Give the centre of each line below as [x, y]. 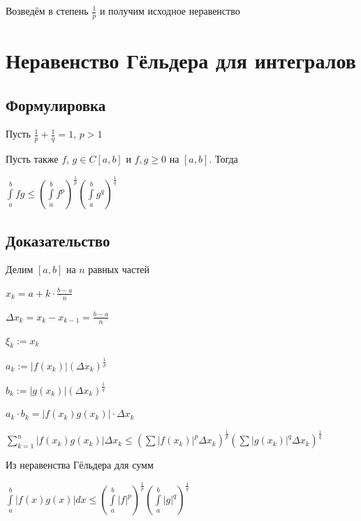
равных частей [119, 269]
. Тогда [223, 159]
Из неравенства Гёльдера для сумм [80, 465]
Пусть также [32, 159]
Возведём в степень [47, 10]
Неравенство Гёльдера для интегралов [181, 60]
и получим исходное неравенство [170, 10]
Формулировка [56, 104]
